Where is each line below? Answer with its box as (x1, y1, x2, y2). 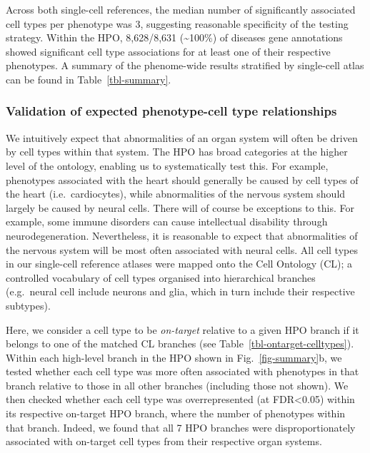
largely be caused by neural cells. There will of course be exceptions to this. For (6, 200, 355, 215)
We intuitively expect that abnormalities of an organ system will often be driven (6, 130, 358, 145)
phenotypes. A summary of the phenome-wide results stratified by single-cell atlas (6, 58, 364, 73)
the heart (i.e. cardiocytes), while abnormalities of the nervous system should (6, 186, 346, 201)
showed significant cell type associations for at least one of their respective (6, 44, 331, 58)
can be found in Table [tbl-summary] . (6, 71, 171, 86)
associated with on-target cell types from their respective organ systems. (6, 434, 322, 449)
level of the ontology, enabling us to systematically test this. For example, (6, 158, 329, 173)
